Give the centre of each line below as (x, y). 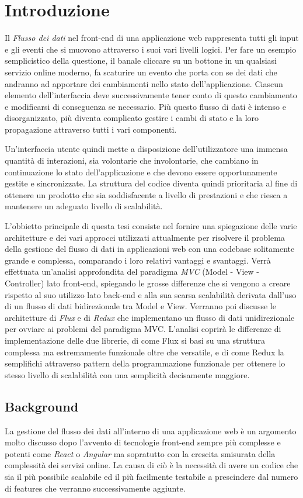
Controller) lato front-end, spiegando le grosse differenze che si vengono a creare (148, 283)
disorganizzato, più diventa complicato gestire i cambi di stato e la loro (132, 118)
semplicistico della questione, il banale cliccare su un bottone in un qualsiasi (141, 60)
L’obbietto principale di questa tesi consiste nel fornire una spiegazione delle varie (151, 226)
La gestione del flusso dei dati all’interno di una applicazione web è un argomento (151, 430)
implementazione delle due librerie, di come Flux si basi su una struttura (135, 340)
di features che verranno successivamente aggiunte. (95, 488)
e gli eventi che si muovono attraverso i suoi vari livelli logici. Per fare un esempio (151, 49)
